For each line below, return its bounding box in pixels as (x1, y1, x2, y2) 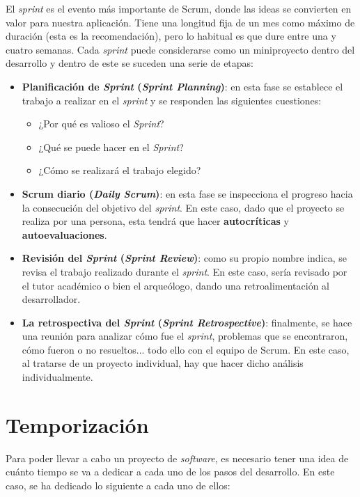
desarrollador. (22, 292, 81, 306)
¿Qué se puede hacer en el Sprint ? (38, 139, 184, 154)
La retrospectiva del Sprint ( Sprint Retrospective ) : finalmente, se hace (22, 315, 352, 329)
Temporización (6, 410, 149, 439)
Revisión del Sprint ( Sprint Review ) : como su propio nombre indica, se (22, 251, 347, 265)
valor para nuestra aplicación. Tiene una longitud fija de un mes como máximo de (6, 15, 355, 29)
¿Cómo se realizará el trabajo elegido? (38, 163, 201, 177)
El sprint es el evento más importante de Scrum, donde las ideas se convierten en (6, 1, 352, 15)
